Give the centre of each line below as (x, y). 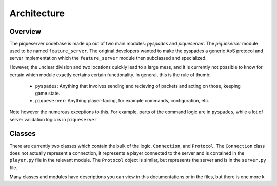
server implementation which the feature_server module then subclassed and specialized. (108, 58)
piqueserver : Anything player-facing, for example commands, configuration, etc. (122, 100)
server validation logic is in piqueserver (53, 119)
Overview (25, 31)
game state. (48, 93)
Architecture (37, 13)
